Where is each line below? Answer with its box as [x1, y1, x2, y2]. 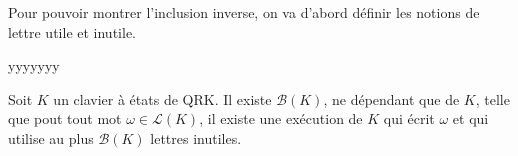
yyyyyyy [8, 55, 60, 76]
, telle [475, 88, 510, 109]
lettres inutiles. [150, 127, 242, 148]
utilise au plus [8, 127, 94, 148]
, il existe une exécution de [199, 108, 363, 129]
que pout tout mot [8, 108, 122, 129]
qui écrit [383, 108, 435, 129]
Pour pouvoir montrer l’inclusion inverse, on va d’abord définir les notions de [8, 2, 480, 22]
